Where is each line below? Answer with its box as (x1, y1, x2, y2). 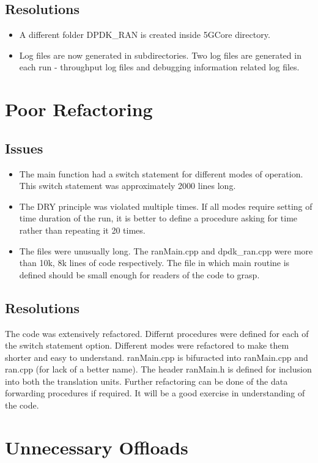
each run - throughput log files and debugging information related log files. (19, 61, 300, 73)
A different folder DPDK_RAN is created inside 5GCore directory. (19, 28, 270, 41)
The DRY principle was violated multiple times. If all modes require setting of (19, 199, 312, 212)
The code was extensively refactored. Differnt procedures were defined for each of (5, 327, 309, 339)
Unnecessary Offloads (5, 434, 188, 459)
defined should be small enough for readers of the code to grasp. (19, 268, 260, 281)
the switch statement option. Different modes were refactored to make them (5, 339, 289, 352)
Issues (5, 138, 43, 157)
